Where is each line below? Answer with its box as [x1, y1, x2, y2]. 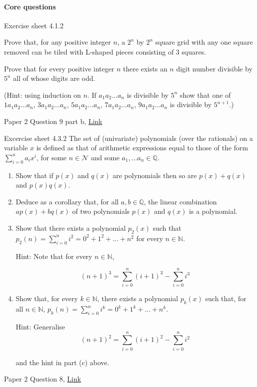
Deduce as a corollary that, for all [15, 196, 119, 206]
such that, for [205, 293, 247, 304]
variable [4, 142, 28, 153]
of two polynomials [72, 206, 130, 216]
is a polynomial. [189, 206, 238, 216]
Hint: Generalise [15, 321, 65, 331]
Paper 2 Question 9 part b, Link [4, 116, 102, 126]
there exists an [123, 63, 168, 73]
